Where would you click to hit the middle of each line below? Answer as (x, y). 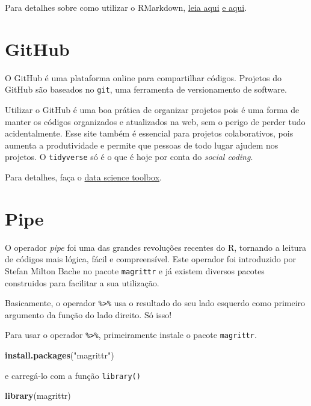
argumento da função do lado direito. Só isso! (88, 314)
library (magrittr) (38, 395)
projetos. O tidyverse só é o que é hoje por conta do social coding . (129, 157)
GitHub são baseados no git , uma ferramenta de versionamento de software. (146, 89)
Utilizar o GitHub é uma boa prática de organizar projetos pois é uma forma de (152, 109)
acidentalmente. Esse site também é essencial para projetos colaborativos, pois (149, 133)
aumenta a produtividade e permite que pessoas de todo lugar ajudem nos (142, 145)
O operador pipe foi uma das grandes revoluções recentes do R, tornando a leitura (156, 247)
